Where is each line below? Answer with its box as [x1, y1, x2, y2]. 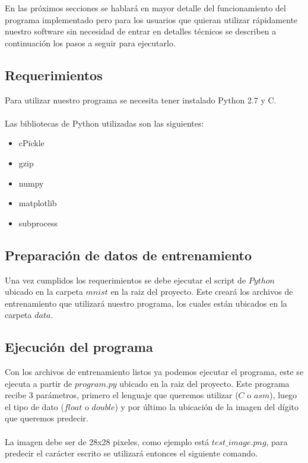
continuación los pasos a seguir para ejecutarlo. [5, 36, 176, 49]
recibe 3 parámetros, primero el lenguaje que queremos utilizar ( [5, 389, 239, 401]
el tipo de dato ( [5, 400, 64, 412]
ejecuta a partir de [5, 377, 72, 389]
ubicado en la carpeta [5, 285, 83, 298]
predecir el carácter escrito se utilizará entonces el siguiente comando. [5, 447, 258, 459]
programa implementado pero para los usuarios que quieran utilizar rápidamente [5, 13, 298, 26]
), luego [269, 389, 297, 401]
